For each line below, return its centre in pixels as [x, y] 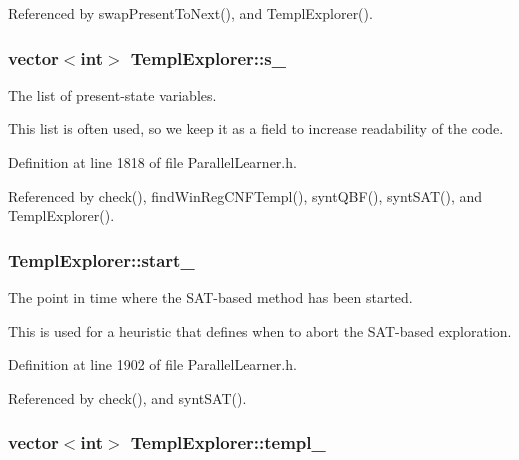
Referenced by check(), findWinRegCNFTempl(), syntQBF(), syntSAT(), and [245, 195]
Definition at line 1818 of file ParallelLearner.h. [152, 162]
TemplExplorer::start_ [101, 259]
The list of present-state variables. [112, 94]
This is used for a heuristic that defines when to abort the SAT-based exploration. [260, 330]
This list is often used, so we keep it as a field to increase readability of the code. [256, 128]
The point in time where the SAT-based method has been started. [210, 297]
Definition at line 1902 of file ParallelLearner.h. [152, 364]
